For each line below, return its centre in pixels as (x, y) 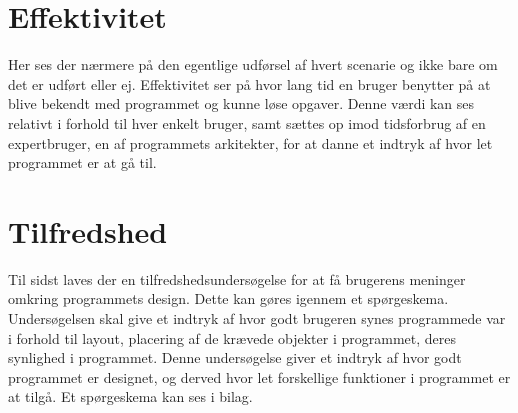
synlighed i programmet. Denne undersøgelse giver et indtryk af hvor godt (235, 357)
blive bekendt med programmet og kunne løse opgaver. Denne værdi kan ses (241, 103)
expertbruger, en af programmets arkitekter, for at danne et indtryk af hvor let (250, 142)
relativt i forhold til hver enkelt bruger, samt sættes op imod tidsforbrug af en (247, 122)
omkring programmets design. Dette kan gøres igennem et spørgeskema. (228, 298)
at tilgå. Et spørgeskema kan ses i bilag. (130, 396)
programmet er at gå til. (82, 162)
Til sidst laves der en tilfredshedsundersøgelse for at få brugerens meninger (237, 278)
